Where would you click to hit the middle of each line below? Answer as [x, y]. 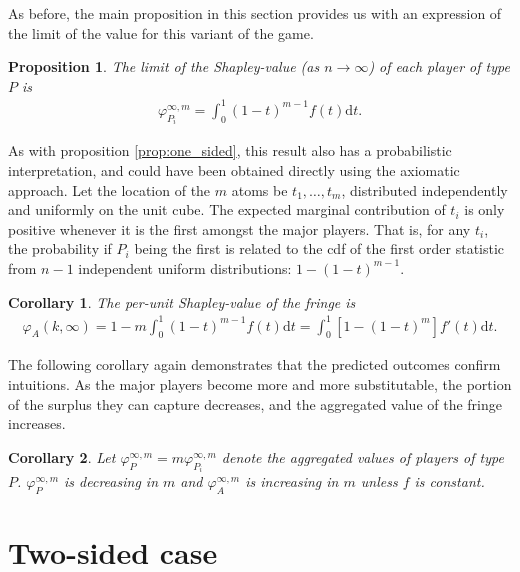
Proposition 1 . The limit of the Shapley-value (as [164, 66]
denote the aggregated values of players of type [362, 456]
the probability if [60, 248]
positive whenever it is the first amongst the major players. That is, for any [239, 228]
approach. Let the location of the [109, 189]
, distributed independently [424, 189]
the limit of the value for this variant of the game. [161, 32]
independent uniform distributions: [185, 267]
